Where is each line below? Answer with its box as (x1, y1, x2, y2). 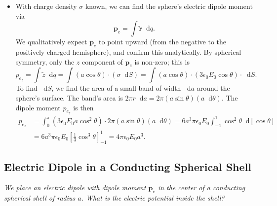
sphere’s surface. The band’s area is (15, 92, 123, 103)
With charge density (15, 1, 77, 11)
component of (81, 56, 123, 67)
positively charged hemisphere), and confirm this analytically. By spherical (15, 46, 241, 57)
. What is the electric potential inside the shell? (81, 192, 225, 203)
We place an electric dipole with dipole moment (4, 182, 146, 193)
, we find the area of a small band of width (51, 83, 181, 93)
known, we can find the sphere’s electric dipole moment (85, 1, 253, 11)
